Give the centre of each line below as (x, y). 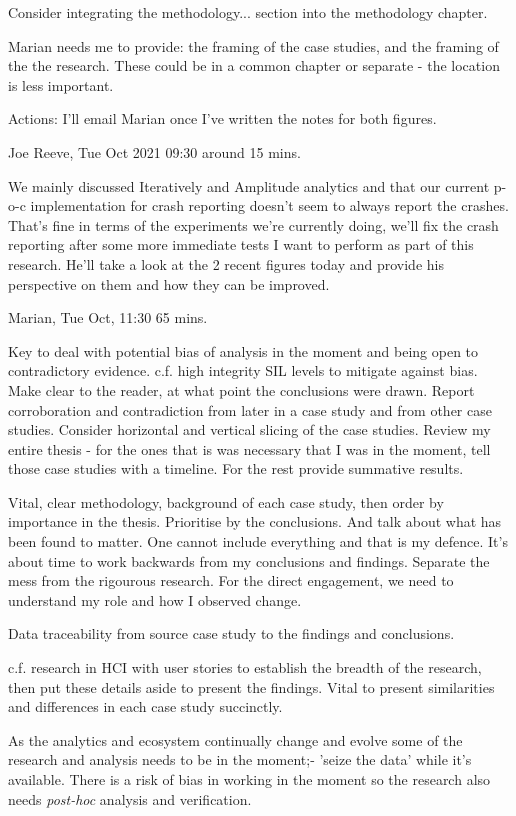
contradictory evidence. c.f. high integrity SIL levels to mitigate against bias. (243, 370)
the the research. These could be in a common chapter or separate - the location (254, 65)
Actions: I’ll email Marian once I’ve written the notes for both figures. (222, 118)
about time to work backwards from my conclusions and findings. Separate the (249, 560)
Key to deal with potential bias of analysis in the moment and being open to (243, 350)
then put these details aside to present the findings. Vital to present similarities (251, 686)
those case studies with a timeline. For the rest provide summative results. (236, 468)
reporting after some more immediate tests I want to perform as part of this (241, 244)
